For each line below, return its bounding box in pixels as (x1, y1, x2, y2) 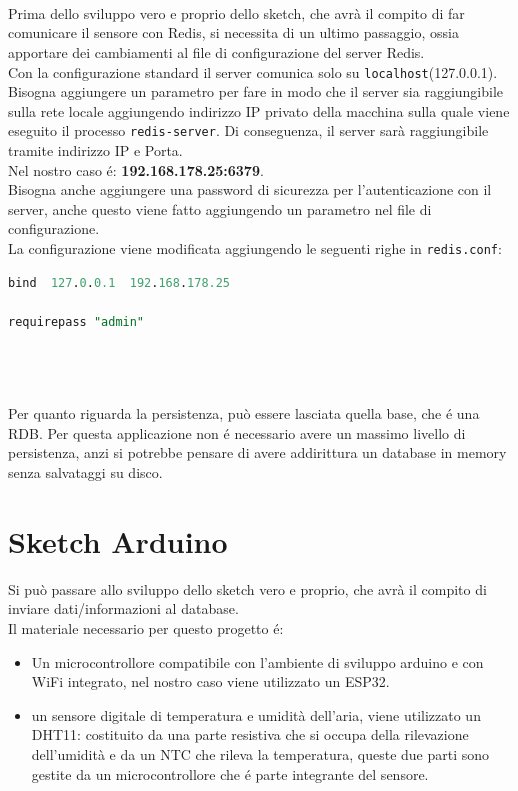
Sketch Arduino (8, 520, 228, 561)
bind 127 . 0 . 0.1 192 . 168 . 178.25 (8, 275, 231, 290)
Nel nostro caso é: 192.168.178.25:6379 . (8, 159, 264, 180)
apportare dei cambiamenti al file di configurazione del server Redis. (8, 41, 425, 62)
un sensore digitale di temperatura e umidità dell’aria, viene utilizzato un (31, 704, 481, 725)
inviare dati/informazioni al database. (8, 598, 239, 619)
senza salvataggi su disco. (8, 462, 163, 483)
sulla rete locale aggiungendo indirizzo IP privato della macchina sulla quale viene (8, 100, 510, 121)
